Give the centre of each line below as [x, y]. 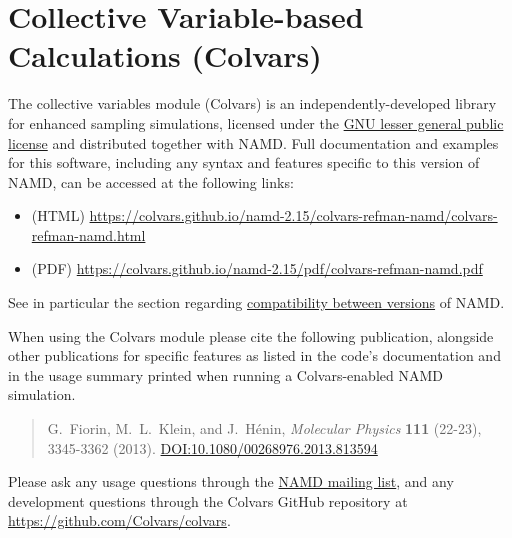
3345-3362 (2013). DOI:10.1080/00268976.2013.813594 [212, 447]
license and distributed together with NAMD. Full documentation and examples [253, 142]
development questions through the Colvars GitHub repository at [208, 500]
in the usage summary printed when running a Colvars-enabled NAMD [225, 374]
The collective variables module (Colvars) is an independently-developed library [252, 103]
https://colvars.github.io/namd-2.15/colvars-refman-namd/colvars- [293, 215]
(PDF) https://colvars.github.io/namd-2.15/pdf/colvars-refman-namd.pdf [257, 268]
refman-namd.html [88, 234]
